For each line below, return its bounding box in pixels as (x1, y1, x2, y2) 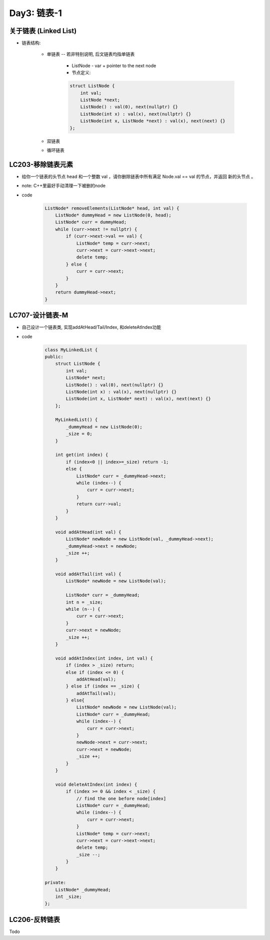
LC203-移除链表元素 (9, 160, 73, 169)
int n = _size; (65, 599, 103, 605)
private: (44, 880, 66, 885)
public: (44, 354, 63, 359)
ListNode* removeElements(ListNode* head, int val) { (44, 205, 179, 211)
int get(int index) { (55, 452, 108, 458)
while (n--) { (65, 606, 100, 612)
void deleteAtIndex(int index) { (55, 782, 137, 787)
